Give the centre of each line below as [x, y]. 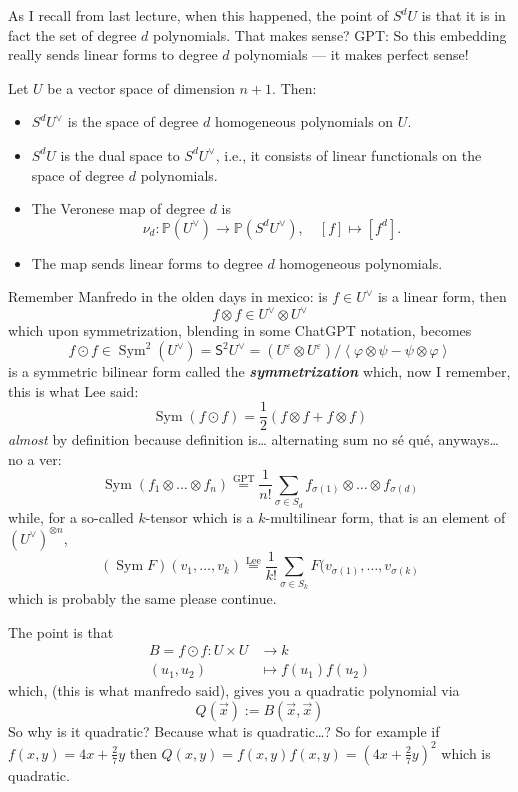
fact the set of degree [72, 34]
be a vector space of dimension [141, 87]
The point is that [61, 631]
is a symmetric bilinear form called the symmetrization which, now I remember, [259, 371]
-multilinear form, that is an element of [385, 516]
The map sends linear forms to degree [147, 262]
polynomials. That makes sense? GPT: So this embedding [330, 34]
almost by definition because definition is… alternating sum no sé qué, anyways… [253, 439]
